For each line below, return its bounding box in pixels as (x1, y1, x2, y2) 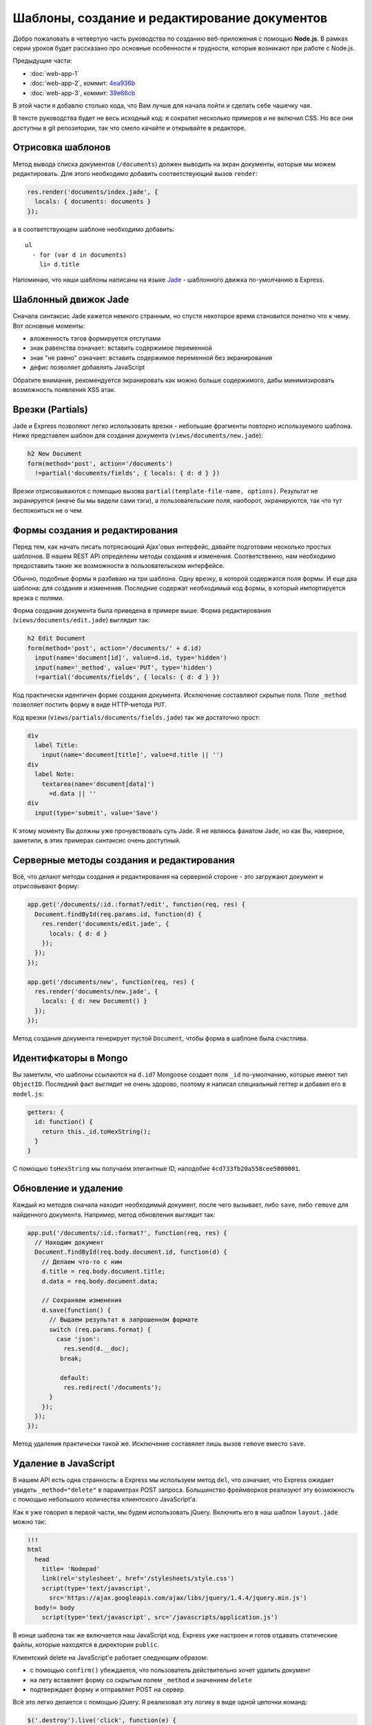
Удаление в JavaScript (12, 1458, 115, 1470)
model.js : (12, 1090, 44, 1098)
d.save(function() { (41, 1306, 112, 1314)
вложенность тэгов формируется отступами (30, 334, 161, 342)
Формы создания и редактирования (12, 524, 178, 536)
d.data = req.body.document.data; (41, 1277, 158, 1285)
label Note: (34, 770, 75, 778)
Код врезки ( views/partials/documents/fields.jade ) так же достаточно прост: (12, 713, 260, 721)
